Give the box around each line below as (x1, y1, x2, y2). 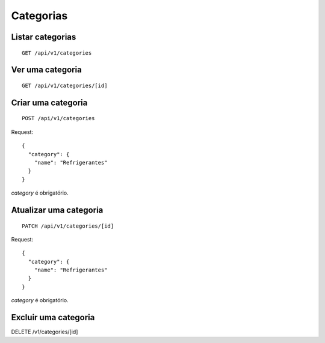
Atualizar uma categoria (11, 205, 104, 215)
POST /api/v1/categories (22, 115, 95, 122)
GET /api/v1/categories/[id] (22, 82, 108, 89)
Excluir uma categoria (11, 312, 95, 323)
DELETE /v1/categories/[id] (11, 328, 78, 336)
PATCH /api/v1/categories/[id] (22, 222, 114, 229)
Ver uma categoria (11, 65, 82, 75)
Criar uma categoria (11, 97, 88, 108)
